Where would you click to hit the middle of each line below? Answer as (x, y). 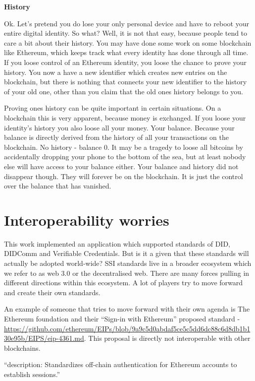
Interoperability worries (87, 220)
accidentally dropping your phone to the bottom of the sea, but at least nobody (125, 157)
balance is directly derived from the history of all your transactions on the (117, 137)
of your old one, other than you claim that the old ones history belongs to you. (124, 91)
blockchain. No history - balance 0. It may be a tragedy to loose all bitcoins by (124, 147)
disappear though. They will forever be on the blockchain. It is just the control (124, 176)
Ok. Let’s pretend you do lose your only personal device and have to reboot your (127, 23)
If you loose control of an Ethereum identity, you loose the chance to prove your (125, 62)
